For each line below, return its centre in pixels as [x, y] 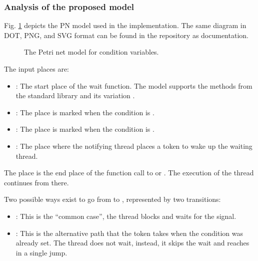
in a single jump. [41, 252]
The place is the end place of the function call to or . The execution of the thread [129, 173]
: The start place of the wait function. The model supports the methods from [134, 85]
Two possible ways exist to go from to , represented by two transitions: [112, 199]
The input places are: [37, 69]
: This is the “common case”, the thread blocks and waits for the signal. [126, 216]
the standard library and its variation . [75, 95]
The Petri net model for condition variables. [91, 52]
